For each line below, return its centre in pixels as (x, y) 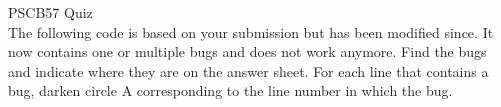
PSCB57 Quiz (50, 12)
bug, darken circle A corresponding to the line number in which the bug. (230, 90)
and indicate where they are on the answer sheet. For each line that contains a (248, 70)
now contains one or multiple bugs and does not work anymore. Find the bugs (247, 51)
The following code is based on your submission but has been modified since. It (251, 31)
